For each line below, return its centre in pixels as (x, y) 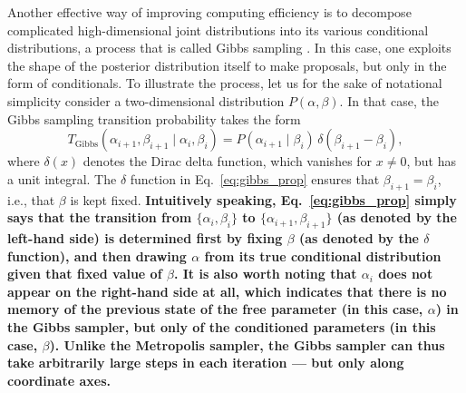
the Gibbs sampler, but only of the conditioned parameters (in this (222, 326)
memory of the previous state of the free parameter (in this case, (215, 309)
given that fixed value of (85, 274)
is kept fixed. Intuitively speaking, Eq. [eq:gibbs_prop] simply (263, 199)
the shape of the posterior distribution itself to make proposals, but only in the (227, 65)
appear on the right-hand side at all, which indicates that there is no (227, 291)
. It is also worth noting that (265, 274)
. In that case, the (389, 100)
